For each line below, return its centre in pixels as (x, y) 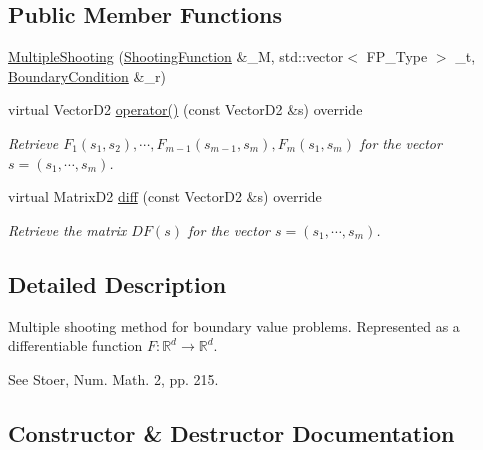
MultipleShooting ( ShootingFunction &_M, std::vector (176, 56)
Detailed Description (117, 283)
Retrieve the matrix (67, 229)
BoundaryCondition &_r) (87, 75)
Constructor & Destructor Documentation (231, 432)
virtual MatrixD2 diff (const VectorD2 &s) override (165, 196)
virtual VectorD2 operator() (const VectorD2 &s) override (185, 109)
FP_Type (397, 56)
